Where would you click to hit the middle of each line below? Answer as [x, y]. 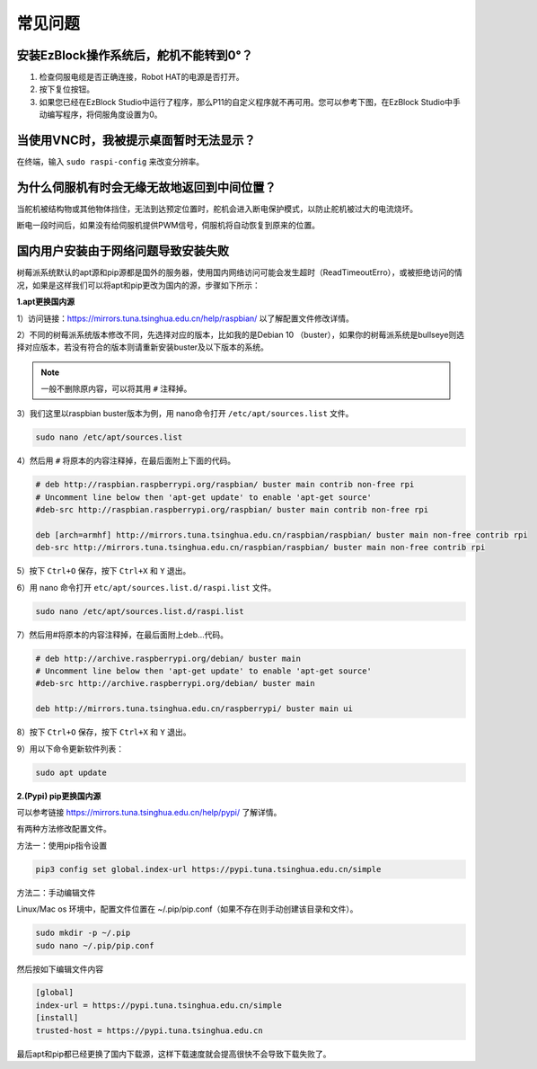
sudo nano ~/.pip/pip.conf [95, 945]
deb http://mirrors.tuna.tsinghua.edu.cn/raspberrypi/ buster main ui [194, 709]
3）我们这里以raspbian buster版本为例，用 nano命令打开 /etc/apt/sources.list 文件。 [185, 414]
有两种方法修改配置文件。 [64, 829]
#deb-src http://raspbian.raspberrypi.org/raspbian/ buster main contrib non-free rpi [232, 510]
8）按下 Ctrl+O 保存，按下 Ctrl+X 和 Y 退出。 [104, 732]
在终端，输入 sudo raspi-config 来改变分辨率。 [110, 162]
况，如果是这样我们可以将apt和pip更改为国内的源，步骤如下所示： [138, 285]
